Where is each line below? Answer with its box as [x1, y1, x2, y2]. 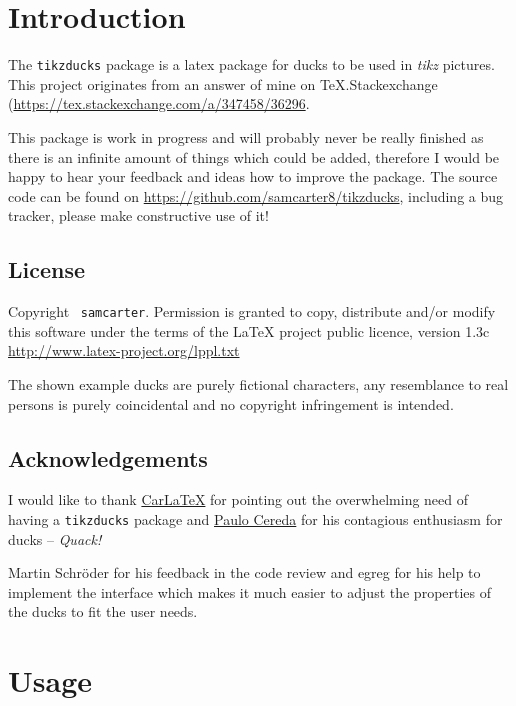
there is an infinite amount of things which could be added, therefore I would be [8, 146, 500, 167]
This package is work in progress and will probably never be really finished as [8, 126, 484, 147]
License [8, 254, 86, 285]
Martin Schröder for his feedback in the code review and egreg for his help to [8, 562, 481, 583]
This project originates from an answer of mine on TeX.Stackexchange [8, 73, 438, 94]
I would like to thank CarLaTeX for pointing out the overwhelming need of [8, 489, 469, 510]
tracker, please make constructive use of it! [8, 205, 269, 226]
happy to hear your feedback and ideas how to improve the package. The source [8, 166, 498, 187]
